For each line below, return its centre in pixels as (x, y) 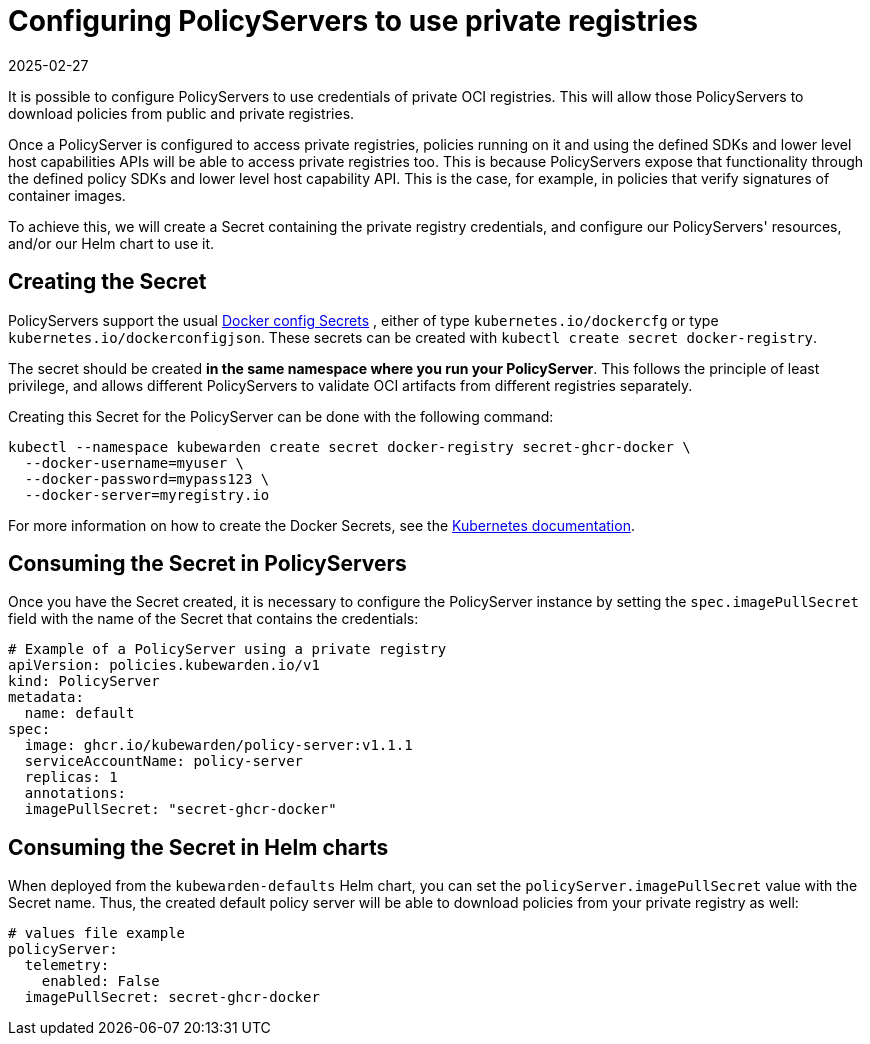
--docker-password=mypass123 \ (147, 478)
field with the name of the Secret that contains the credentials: (213, 619)
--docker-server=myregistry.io (147, 494)
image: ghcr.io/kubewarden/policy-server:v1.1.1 (218, 745)
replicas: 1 (71, 777)
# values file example (97, 933)
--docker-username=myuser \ (134, 462)
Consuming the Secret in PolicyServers (207, 564)
